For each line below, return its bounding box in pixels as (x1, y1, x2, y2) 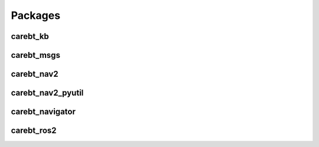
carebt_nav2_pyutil (11, 88, 84, 98)
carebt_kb (11, 31, 50, 41)
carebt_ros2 (11, 126, 57, 136)
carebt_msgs (11, 50, 60, 60)
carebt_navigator (11, 107, 76, 117)
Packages (11, 9, 61, 22)
